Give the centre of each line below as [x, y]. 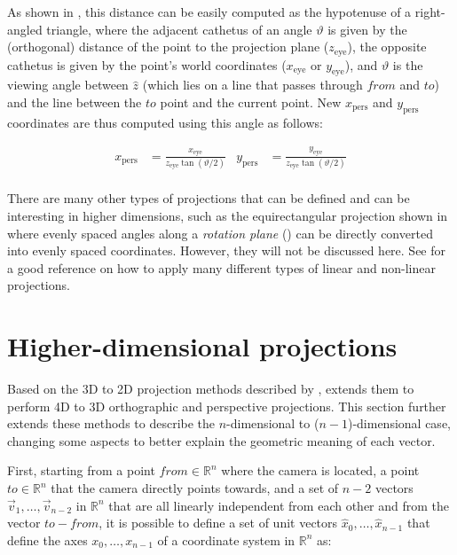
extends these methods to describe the [111, 423]
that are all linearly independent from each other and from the [279, 505]
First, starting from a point [81, 470]
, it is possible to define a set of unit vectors [218, 523]
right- [430, 12]
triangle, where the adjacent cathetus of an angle [179, 29]
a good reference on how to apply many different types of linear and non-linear [221, 267]
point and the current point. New [251, 102]
